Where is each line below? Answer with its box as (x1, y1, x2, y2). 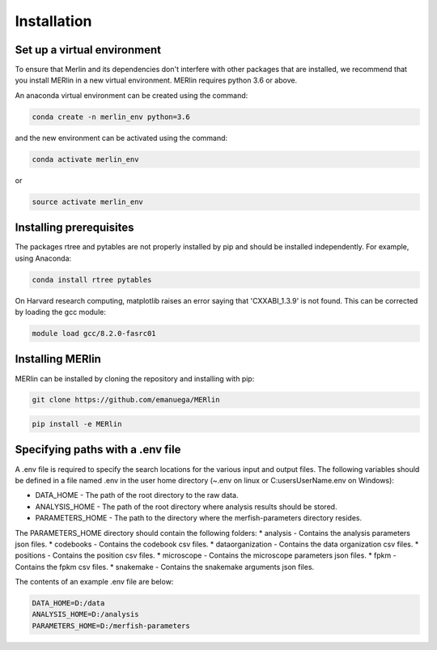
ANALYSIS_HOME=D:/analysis (32, 610, 139, 619)
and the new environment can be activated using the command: (15, 133, 228, 142)
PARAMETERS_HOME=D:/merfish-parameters (32, 621, 190, 631)
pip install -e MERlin (32, 419, 122, 429)
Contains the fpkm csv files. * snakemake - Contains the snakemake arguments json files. (15, 562, 315, 571)
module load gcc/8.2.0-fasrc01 (32, 329, 157, 338)
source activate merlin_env (32, 197, 143, 206)
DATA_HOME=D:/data (32, 599, 105, 608)
